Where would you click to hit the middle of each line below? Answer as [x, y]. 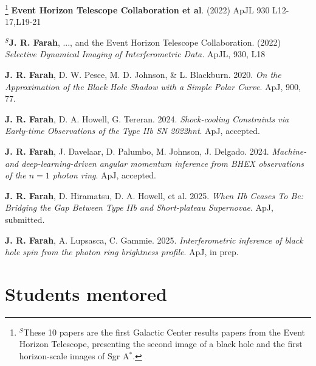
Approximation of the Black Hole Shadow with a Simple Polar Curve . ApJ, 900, [153, 86]
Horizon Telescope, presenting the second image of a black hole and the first [161, 344]
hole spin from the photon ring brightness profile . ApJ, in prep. [122, 252]
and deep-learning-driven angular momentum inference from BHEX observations [155, 163]
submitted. [25, 219]
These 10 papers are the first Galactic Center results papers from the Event [164, 332]
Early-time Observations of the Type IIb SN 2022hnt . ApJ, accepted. [132, 131]
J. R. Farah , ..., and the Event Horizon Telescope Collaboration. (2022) [145, 42]
